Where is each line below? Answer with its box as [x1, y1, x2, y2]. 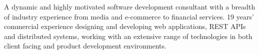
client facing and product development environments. [4, 40, 166, 51]
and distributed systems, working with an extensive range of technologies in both [4, 30, 252, 41]
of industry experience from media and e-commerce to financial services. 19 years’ [4, 11, 254, 21]
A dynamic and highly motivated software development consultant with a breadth [4, 1, 255, 11]
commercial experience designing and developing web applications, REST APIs [4, 21, 246, 31]
